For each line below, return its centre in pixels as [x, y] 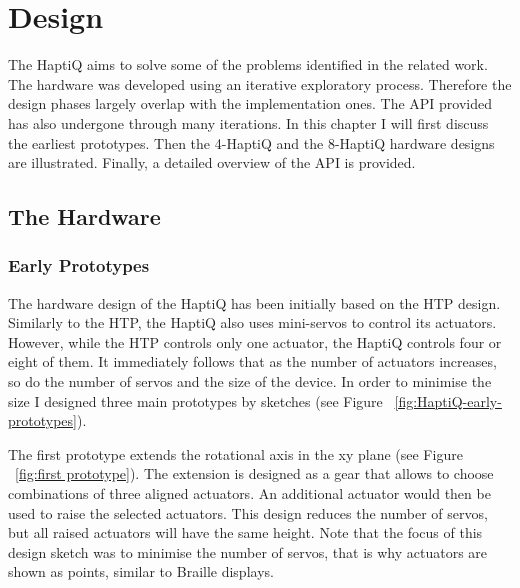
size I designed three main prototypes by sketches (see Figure [195, 400]
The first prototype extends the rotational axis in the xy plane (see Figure [235, 453]
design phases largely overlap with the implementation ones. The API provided [250, 103]
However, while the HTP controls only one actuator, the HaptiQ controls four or [255, 341]
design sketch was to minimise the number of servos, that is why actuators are [248, 551]
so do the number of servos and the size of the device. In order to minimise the [250, 381]
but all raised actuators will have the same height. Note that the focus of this [245, 532]
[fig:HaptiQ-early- [448, 400]
